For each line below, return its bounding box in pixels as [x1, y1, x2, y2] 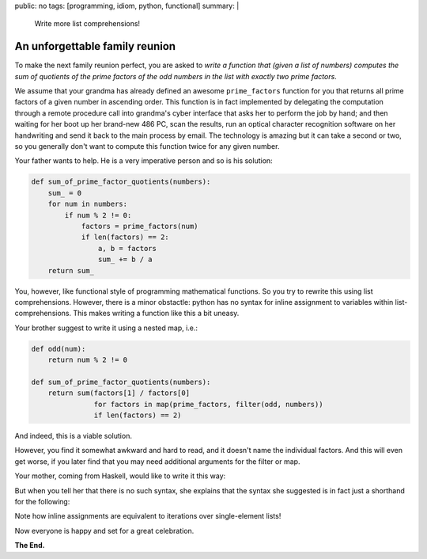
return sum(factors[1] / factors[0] [47, 389, 190, 397]
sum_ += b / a [97, 255, 153, 264]
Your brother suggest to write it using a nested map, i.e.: [14, 323, 198, 333]
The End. [14, 541, 45, 550]
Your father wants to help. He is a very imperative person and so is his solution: [14, 156, 273, 165]
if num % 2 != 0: [64, 211, 132, 219]
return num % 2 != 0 [47, 356, 128, 364]
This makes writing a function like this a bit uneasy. [72, 309, 240, 318]
